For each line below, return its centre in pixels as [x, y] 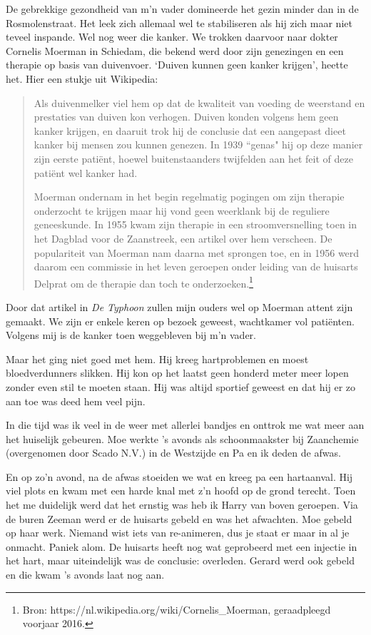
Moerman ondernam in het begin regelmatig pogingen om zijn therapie [189, 197]
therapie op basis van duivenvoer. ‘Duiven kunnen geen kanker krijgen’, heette [177, 65]
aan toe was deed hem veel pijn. [76, 401]
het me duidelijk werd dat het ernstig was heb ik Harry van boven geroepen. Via [182, 505]
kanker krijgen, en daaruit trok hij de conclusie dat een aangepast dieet [190, 130]
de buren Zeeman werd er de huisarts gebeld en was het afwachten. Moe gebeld [179, 518]
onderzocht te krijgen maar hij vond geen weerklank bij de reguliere [182, 210]
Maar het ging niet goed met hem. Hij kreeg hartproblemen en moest [157, 359]
